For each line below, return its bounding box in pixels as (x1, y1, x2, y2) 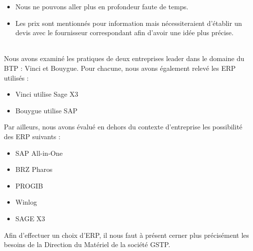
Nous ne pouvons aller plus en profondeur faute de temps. (15, 1, 189, 11)
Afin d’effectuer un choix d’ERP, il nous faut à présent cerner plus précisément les (4, 230, 249, 240)
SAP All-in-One (15, 147, 63, 158)
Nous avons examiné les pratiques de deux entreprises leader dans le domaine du (4, 53, 244, 63)
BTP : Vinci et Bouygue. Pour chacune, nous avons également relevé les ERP (4, 63, 236, 73)
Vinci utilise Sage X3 (15, 89, 78, 99)
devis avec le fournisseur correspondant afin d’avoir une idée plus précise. (15, 27, 234, 38)
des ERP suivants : (4, 131, 60, 141)
